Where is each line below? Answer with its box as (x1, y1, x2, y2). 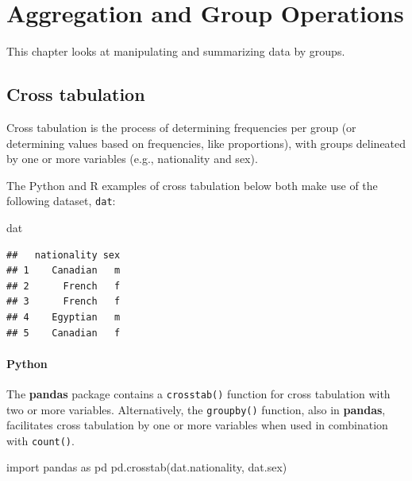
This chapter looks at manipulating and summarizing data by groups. (6, 43, 345, 60)
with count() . (6, 432, 75, 448)
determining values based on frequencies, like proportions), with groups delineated (6, 134, 406, 151)
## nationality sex (6, 249, 121, 261)
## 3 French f (6, 296, 121, 308)
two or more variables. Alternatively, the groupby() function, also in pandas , (6, 401, 386, 417)
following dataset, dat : (6, 192, 116, 209)
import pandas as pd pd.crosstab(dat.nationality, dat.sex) (6, 459, 287, 475)
